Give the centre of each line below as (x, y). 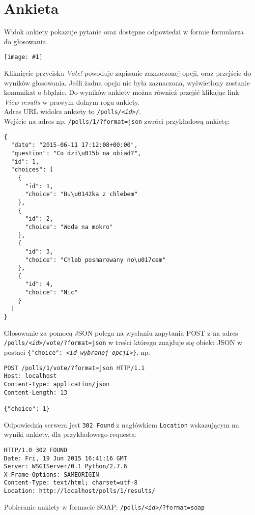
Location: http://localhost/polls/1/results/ (80, 491)
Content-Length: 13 (36, 392)
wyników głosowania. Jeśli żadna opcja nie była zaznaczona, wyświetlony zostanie (127, 82)
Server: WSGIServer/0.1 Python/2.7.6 (66, 467)
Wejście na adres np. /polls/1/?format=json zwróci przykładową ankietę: (117, 121)
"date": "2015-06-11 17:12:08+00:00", (74, 145)
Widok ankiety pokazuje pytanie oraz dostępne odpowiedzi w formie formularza (124, 32)
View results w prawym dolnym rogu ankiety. (72, 101)
